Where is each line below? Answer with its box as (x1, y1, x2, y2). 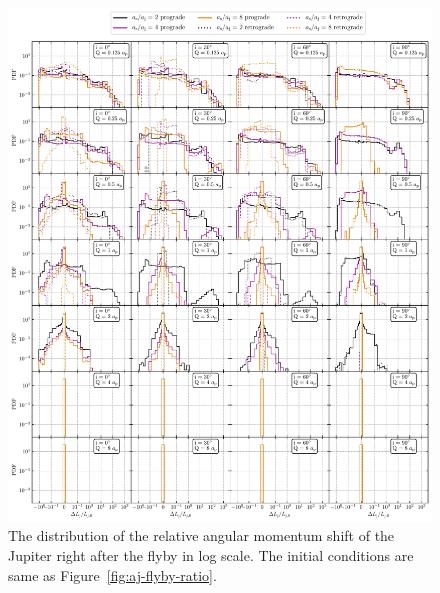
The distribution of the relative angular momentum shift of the (8, 525, 395, 546)
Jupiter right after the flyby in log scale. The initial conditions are (8, 545, 414, 565)
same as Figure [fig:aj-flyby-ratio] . (8, 564, 217, 585)
